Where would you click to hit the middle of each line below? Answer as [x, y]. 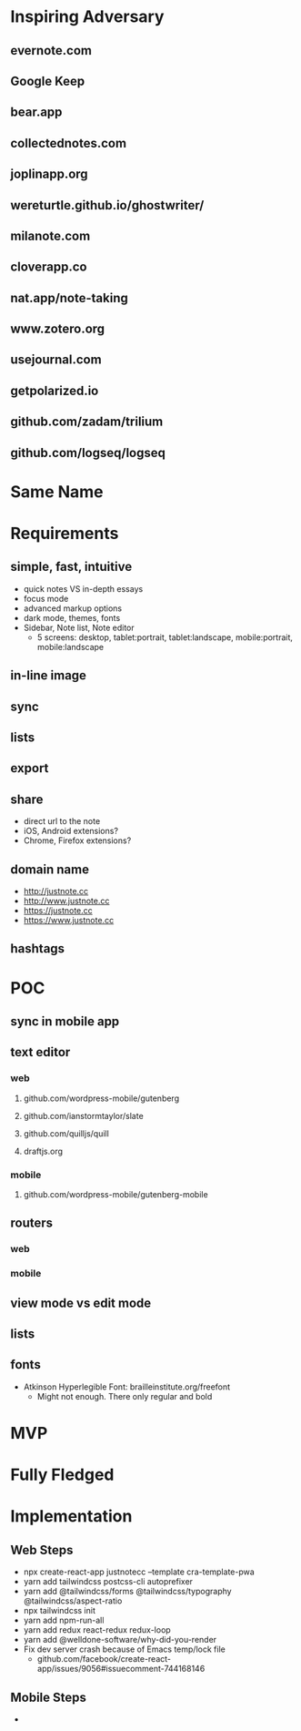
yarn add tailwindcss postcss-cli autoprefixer [108, 1582]
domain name [50, 869]
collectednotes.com [68, 143]
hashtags [38, 949]
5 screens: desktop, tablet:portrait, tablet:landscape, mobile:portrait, [165, 637]
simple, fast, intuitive [71, 567]
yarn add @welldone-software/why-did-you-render [120, 1640]
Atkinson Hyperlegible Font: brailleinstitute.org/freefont [127, 1387]
